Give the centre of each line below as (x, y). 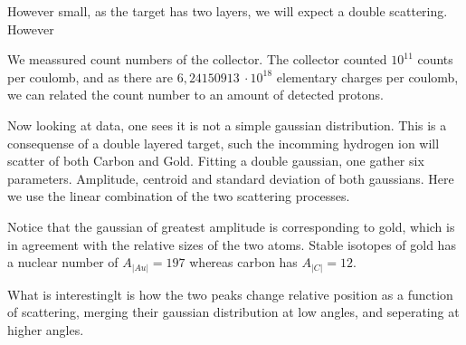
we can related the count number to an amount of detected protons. (195, 95)
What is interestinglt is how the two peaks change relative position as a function (230, 294)
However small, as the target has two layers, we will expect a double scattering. (228, 11)
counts (435, 59)
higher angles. (46, 329)
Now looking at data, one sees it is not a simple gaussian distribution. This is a (227, 125)
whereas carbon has (243, 262)
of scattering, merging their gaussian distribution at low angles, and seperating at (233, 312)
